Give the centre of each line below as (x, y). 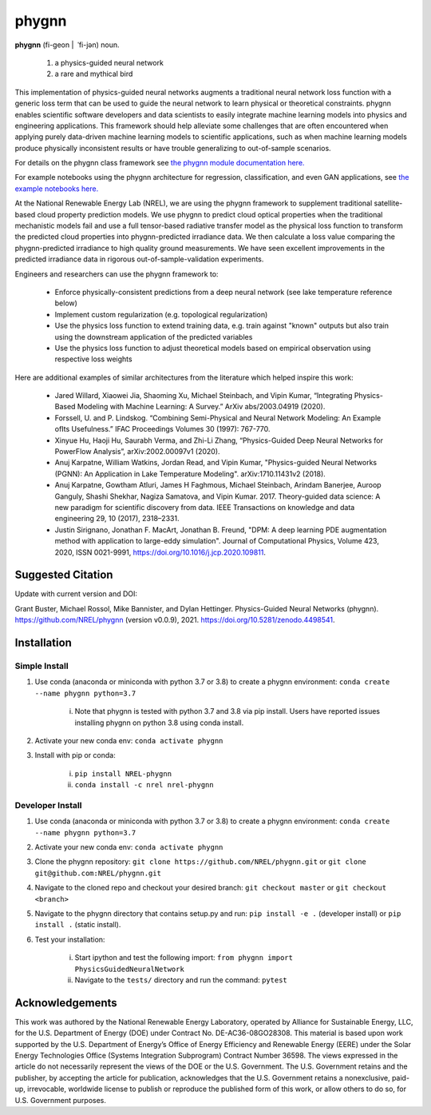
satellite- (388, 203)
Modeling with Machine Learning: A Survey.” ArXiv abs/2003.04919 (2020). (201, 407)
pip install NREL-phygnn (123, 774)
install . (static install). (78, 925)
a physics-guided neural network (109, 62)
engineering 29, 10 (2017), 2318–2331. (117, 519)
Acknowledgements (66, 1003)
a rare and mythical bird (94, 74)
